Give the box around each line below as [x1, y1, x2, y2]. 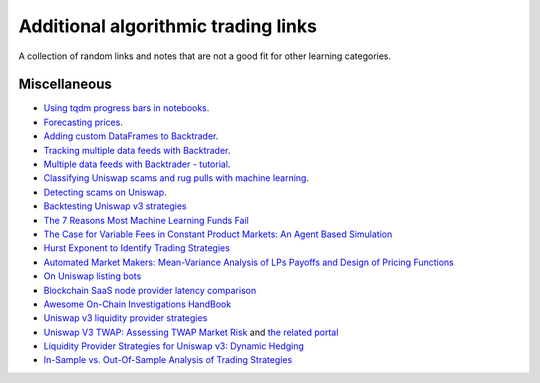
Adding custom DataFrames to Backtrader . [43, 130, 219, 142]
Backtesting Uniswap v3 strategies [43, 200, 187, 212]
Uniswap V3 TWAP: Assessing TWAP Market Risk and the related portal [43, 326, 339, 338]
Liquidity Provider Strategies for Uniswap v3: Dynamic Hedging [43, 340, 305, 352]
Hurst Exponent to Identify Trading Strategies [43, 242, 230, 254]
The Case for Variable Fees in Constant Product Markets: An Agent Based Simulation [43, 228, 393, 240]
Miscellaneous [18, 76, 112, 93]
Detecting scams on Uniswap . [43, 186, 167, 198]
